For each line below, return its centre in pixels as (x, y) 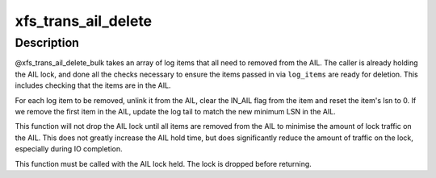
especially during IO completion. (69, 149)
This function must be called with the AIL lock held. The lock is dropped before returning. (163, 164)
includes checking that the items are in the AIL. (93, 85)
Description (47, 43)
